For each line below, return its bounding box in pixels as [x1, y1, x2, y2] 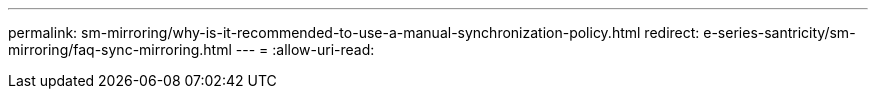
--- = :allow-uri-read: [235, 41, 375, 58]
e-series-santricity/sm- [703, 24, 856, 41]
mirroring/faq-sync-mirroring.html [8, 41, 232, 58]
